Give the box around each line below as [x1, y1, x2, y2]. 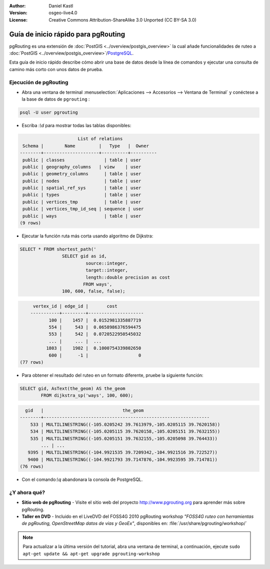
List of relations [77, 136, 123, 142]
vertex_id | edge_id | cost [32, 303, 117, 309]
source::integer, [85, 260, 128, 266]
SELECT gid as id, [61, 253, 107, 259]
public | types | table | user [22, 192, 141, 198]
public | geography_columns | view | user [22, 164, 141, 170]
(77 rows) [19, 360, 44, 365]
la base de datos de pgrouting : [21, 96, 90, 102]
